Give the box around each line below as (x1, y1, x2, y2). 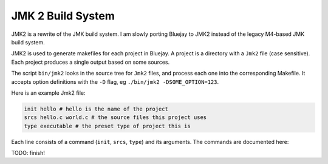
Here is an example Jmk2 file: (11, 89, 86, 97)
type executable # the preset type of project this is (24, 122, 191, 129)
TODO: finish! (11, 149, 46, 157)
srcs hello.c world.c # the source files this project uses (24, 114, 207, 121)
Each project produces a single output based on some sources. (11, 58, 170, 66)
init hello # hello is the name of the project (24, 105, 168, 112)
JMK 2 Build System (11, 9, 115, 22)
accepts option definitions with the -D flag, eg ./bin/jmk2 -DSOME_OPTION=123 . (11, 78, 219, 85)
